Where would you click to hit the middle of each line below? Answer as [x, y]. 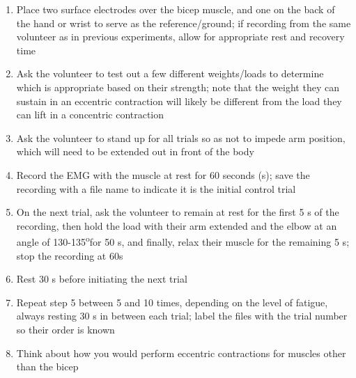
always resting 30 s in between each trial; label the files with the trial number [182, 316]
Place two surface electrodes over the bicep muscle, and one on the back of [176, 9]
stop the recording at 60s [70, 255]
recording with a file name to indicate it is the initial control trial [156, 188]
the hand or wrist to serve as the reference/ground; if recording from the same [184, 23]
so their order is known [65, 329]
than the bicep [47, 367]
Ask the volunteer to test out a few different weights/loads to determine [170, 73]
